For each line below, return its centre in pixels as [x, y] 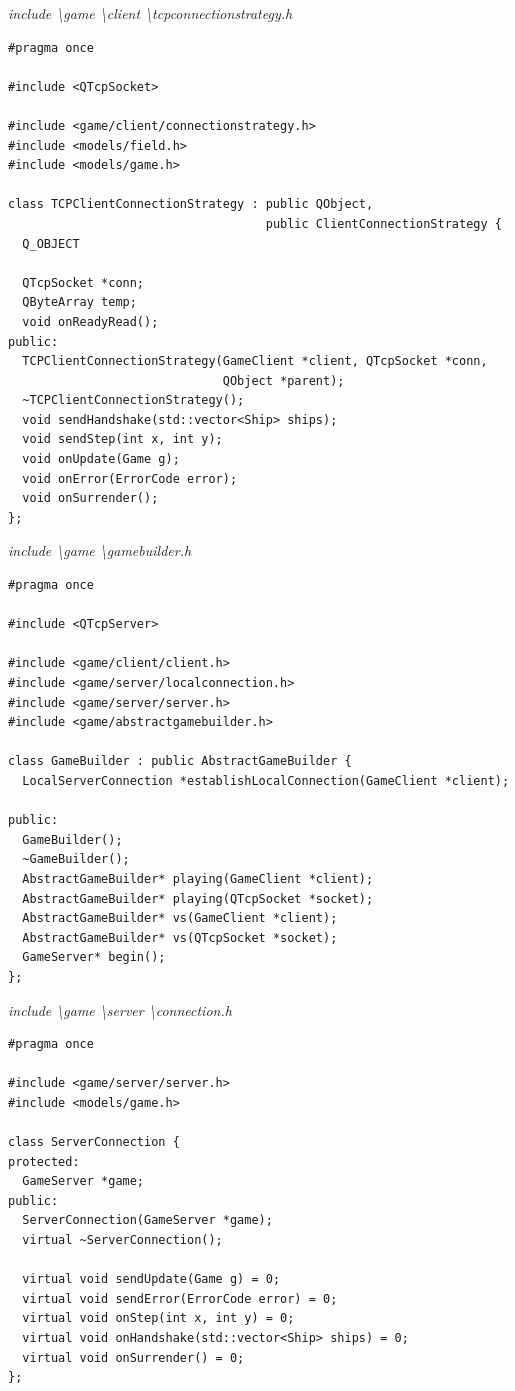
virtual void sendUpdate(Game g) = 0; [151, 1279]
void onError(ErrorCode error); [130, 478]
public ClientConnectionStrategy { [383, 223]
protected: [44, 1161]
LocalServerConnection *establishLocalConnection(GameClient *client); [266, 780]
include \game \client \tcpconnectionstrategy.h [150, 13]
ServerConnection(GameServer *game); [147, 1220]
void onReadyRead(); [90, 321]
